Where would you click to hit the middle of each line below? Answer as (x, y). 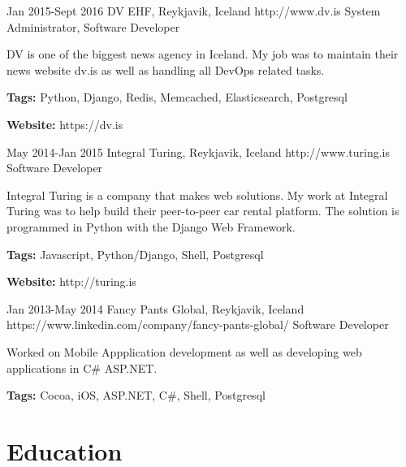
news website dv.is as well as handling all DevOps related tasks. (166, 69)
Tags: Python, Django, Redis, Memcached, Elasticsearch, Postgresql (177, 97)
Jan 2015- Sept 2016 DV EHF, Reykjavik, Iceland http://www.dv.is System (194, 11)
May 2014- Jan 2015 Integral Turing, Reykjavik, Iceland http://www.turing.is (199, 151)
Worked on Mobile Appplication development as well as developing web (184, 351)
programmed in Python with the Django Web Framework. (151, 226)
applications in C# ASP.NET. (82, 368)
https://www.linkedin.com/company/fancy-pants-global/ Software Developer (198, 324)
